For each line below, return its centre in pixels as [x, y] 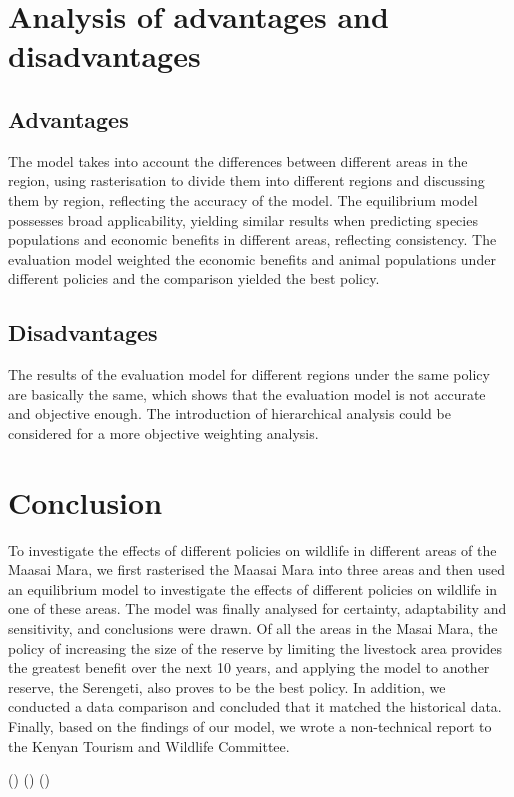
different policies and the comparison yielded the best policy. [194, 278]
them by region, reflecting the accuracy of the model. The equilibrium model [243, 199]
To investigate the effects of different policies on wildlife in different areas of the [252, 549]
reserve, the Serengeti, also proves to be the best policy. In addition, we [227, 686]
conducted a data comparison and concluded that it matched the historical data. [255, 706]
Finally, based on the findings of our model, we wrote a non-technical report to [250, 725]
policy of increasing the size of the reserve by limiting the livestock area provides [255, 647]
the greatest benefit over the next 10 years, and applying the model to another [249, 667]
